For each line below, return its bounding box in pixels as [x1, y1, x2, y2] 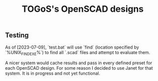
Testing [5, 31, 29, 40]
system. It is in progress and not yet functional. [5, 70, 100, 77]
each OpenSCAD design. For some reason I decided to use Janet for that [5, 65, 153, 71]
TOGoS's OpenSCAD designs [22, 3, 144, 15]
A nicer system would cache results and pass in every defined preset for [5, 60, 153, 66]
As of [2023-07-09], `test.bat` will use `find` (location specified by [5, 44, 139, 50]
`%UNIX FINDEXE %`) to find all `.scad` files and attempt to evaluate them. [5, 49, 150, 56]
